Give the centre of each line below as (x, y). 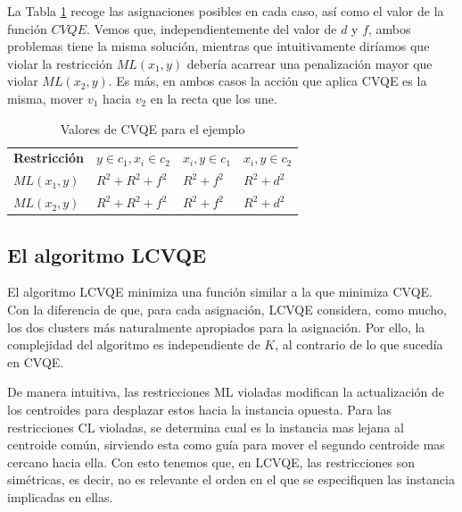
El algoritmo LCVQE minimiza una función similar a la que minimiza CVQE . (220, 292)
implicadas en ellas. (60, 496)
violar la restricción (60, 63)
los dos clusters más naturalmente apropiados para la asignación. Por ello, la (216, 327)
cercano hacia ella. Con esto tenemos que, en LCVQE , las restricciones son (211, 462)
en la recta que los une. (214, 98)
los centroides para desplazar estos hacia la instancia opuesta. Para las (200, 409)
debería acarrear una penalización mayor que (309, 63)
